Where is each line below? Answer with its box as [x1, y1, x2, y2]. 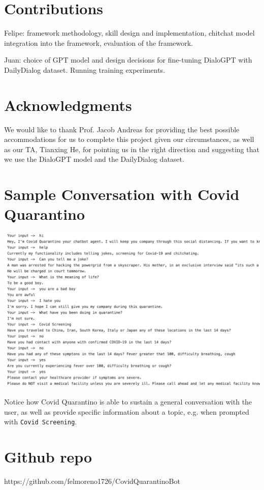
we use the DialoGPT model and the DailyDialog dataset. [4, 154, 184, 164]
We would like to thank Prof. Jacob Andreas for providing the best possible [4, 124, 240, 134]
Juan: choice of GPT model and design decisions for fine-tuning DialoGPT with [4, 54, 252, 65]
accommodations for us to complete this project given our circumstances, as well [4, 134, 254, 145]
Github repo [4, 446, 92, 467]
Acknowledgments [4, 94, 132, 115]
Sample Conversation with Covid [4, 184, 240, 205]
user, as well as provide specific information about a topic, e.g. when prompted [4, 406, 249, 417]
